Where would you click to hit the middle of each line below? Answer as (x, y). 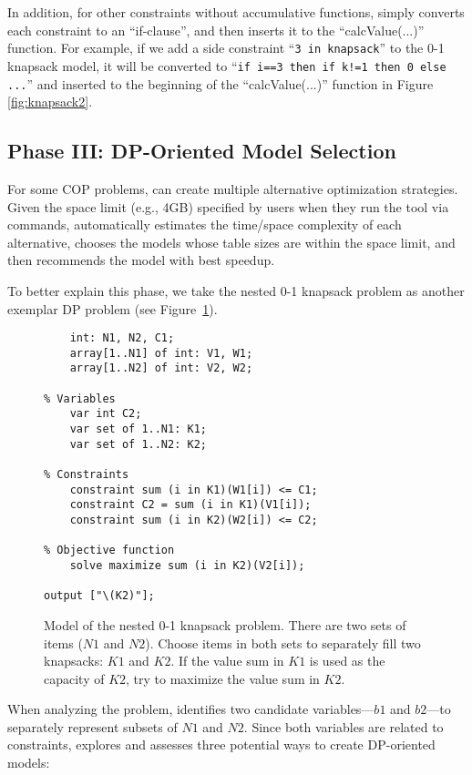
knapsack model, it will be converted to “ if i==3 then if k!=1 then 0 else (227, 65)
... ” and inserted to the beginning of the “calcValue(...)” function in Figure (221, 83)
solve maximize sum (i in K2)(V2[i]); (187, 565)
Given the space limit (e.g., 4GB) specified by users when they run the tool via (228, 206)
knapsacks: (74, 661)
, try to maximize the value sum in (223, 678)
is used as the (347, 661)
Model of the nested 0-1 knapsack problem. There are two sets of (225, 624)
